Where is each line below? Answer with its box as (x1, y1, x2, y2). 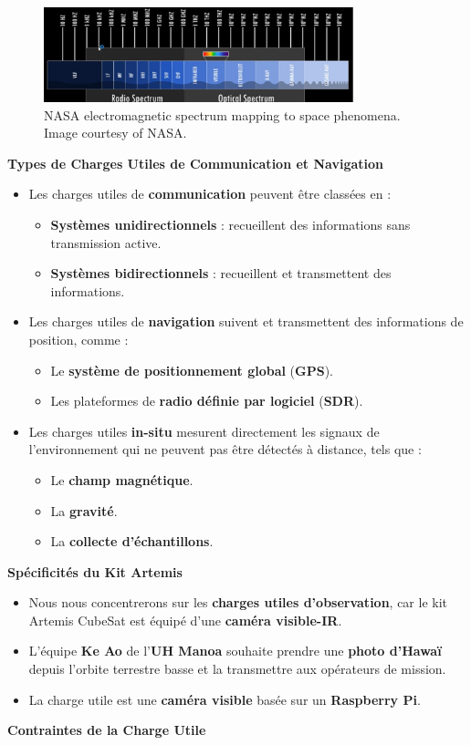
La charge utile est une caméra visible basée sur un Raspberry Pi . (28, 689, 421, 709)
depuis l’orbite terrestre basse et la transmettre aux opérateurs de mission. (28, 659, 446, 678)
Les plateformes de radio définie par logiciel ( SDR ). (50, 391, 363, 410)
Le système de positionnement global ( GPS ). (50, 360, 334, 379)
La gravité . (50, 501, 118, 520)
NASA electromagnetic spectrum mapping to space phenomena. (44, 105, 401, 124)
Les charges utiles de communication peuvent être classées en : (28, 184, 392, 203)
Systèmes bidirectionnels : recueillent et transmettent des (50, 264, 392, 283)
